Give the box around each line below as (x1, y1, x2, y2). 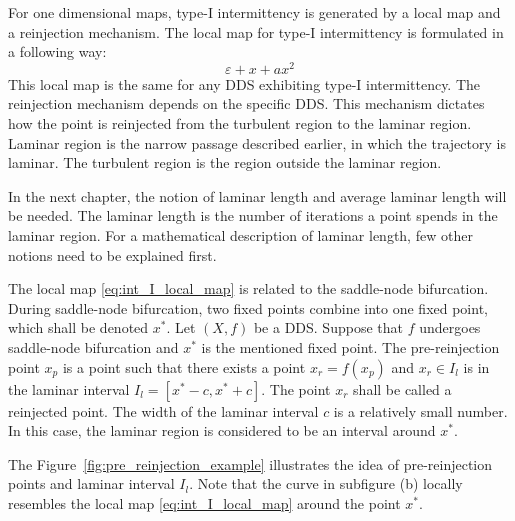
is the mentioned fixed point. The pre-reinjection (201, 336, 500, 357)
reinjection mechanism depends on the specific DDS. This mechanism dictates (8, 93, 485, 114)
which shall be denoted (8, 317, 149, 338)
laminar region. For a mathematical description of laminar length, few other (8, 225, 473, 246)
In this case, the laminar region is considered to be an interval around (8, 420, 436, 441)
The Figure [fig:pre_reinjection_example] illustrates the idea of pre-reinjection (8, 453, 493, 474)
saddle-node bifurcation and (8, 336, 179, 357)
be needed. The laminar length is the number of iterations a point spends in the (8, 205, 498, 226)
